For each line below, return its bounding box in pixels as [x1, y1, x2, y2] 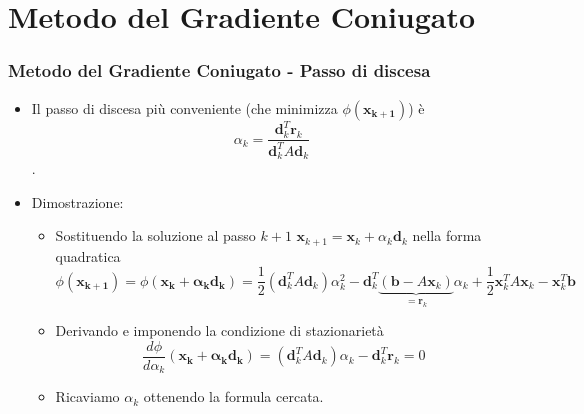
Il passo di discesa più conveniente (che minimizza [31, 97, 338, 118]
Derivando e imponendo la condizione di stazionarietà [55, 320, 384, 341]
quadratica [55, 245, 121, 266]
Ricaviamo [55, 386, 120, 407]
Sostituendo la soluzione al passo [55, 225, 256, 246]
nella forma [412, 225, 482, 246]
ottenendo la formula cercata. [143, 386, 324, 407]
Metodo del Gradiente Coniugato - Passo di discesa [8, 58, 431, 83]
